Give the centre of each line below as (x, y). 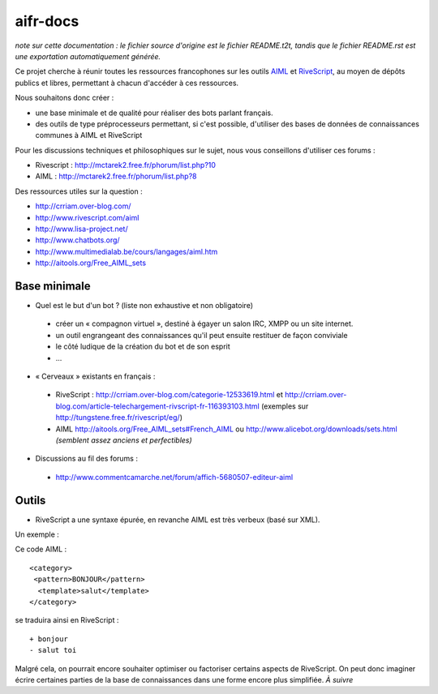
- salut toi (53, 650)
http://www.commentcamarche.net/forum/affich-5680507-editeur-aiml (174, 477)
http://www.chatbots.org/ (78, 240)
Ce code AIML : (41, 549)
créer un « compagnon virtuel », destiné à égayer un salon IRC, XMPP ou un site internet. (204, 323)
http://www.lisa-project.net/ (82, 229)
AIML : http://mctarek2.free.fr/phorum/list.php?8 (116, 176)
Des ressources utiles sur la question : (79, 191)
